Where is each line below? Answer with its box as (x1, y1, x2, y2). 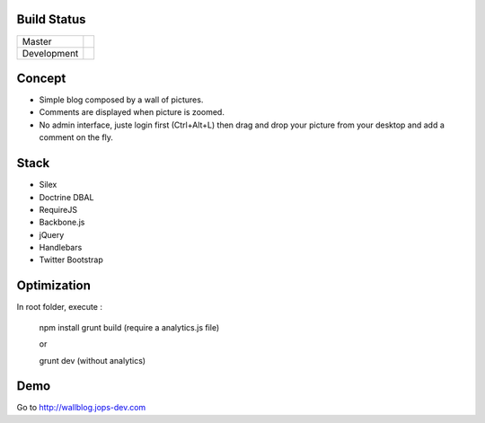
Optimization (16, 278, 92, 294)
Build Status (16, 12, 86, 27)
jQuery (39, 229, 65, 240)
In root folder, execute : (16, 302, 103, 313)
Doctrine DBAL (39, 191, 94, 202)
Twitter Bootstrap (39, 254, 103, 265)
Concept (16, 70, 66, 85)
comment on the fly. (39, 132, 114, 143)
